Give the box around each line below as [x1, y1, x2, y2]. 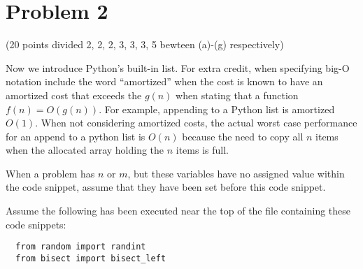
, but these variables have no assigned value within [127, 166, 345, 180]
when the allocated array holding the [6, 143, 164, 157]
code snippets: [6, 217, 66, 231]
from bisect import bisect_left [15, 253, 166, 263]
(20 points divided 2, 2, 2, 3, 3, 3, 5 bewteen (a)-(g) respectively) [6, 37, 284, 52]
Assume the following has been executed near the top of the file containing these [6, 203, 351, 218]
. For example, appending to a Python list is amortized [99, 101, 335, 116]
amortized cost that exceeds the [6, 87, 142, 102]
